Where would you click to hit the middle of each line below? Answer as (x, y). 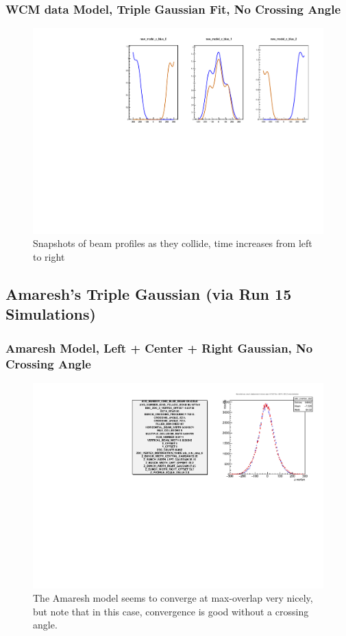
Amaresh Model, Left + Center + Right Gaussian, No (159, 348)
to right (49, 257)
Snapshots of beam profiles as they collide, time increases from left (173, 243)
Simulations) (51, 314)
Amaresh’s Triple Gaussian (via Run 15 (149, 294)
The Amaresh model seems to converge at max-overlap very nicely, (173, 598)
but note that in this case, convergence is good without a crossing (171, 611)
